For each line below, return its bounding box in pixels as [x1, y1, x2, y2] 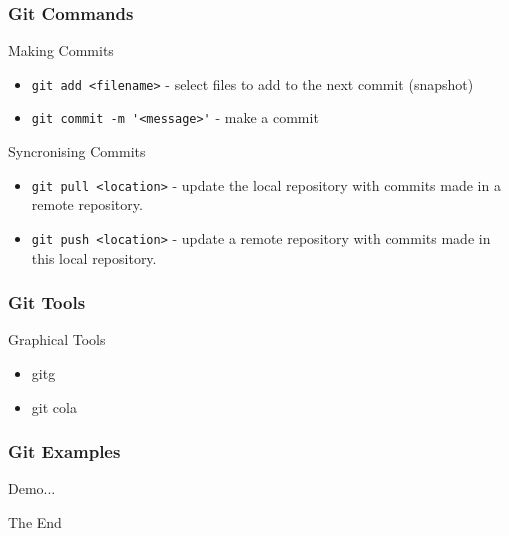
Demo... [8, 478, 56, 499]
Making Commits [8, 40, 114, 61]
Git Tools [8, 290, 86, 315]
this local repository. [31, 247, 157, 268]
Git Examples [8, 439, 121, 464]
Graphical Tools [8, 329, 106, 350]
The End [8, 512, 62, 533]
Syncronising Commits [8, 141, 146, 162]
